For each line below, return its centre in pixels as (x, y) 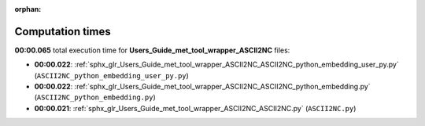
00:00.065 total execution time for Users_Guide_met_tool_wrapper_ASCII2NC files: (152, 50)
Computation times (63, 31)
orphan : (28, 9)
